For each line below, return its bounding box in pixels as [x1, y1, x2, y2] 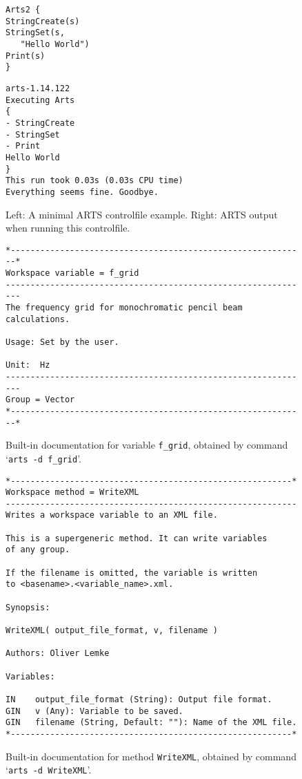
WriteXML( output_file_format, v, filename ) [6, 626, 218, 636]
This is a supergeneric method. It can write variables [6, 533, 268, 543]
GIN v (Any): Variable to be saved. [6, 706, 183, 716]
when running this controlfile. [6, 220, 130, 235]
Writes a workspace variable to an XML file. [6, 510, 218, 520]
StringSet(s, [6, 28, 65, 38]
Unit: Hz [6, 360, 50, 370]
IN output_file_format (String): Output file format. [6, 694, 272, 704]
